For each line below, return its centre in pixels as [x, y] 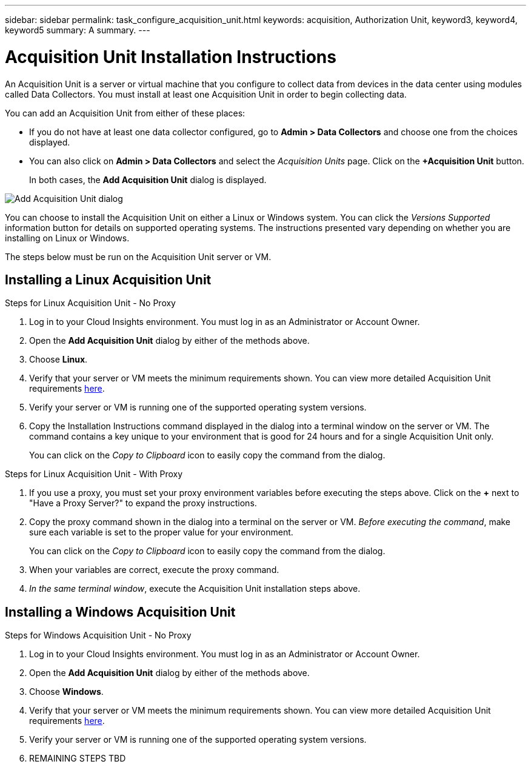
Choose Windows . [66, 692]
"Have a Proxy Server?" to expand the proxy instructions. [143, 503]
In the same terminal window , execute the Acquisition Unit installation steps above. [195, 589]
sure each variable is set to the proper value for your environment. [161, 532]
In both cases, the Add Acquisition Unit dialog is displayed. [148, 179]
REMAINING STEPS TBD [78, 759]
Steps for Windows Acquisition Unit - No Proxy [98, 635]
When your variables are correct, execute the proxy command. [154, 570]
